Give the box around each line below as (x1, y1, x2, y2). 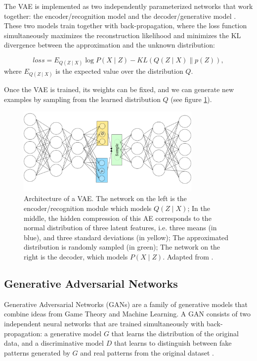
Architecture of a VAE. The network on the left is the (24, 193, 187, 204)
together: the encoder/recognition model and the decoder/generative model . (4, 10, 236, 21)
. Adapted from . (163, 251, 214, 261)
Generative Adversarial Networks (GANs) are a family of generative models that (4, 299, 248, 309)
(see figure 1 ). (171, 94, 212, 104)
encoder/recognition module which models (24, 203, 152, 213)
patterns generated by (4, 347, 70, 358)
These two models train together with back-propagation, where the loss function (4, 20, 247, 31)
